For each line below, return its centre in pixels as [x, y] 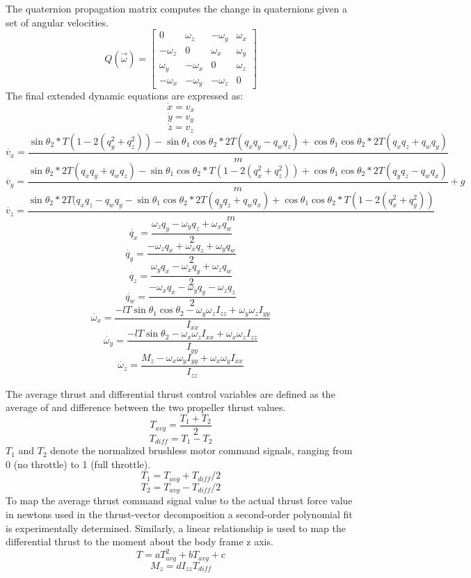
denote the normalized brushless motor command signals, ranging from [201, 450]
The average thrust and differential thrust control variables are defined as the [170, 393]
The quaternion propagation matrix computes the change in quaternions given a [177, 8]
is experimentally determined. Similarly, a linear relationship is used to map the [176, 528]
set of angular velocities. [57, 22]
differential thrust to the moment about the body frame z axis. [139, 541]
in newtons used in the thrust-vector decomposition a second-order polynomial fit [179, 514]
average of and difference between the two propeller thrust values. [146, 407]
